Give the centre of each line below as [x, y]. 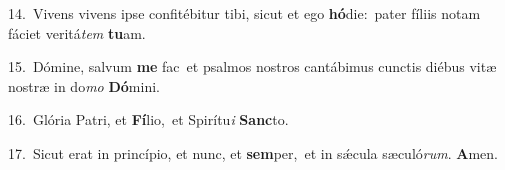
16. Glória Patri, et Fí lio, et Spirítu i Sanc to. [148, 119]
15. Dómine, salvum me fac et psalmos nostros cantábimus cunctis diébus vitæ [252, 66]
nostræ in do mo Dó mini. [84, 85]
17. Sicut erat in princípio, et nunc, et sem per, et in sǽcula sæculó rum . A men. [253, 152]
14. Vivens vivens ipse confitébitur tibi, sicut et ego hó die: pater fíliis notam [244, 13]
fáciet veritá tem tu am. [77, 32]
